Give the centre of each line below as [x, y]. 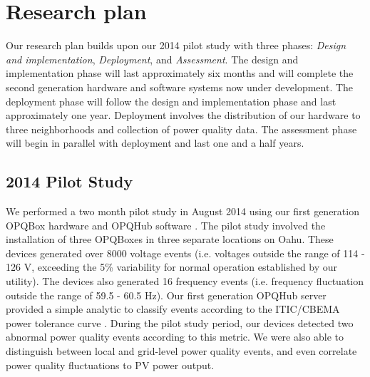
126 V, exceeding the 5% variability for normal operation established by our [172, 267]
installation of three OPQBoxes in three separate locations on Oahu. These [170, 239]
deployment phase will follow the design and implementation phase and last [171, 101]
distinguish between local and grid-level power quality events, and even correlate [181, 351]
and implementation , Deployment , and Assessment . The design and [152, 59]
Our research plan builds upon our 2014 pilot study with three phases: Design [176, 45]
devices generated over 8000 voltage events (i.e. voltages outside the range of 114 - [185, 253]
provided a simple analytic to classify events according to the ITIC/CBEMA [173, 309]
